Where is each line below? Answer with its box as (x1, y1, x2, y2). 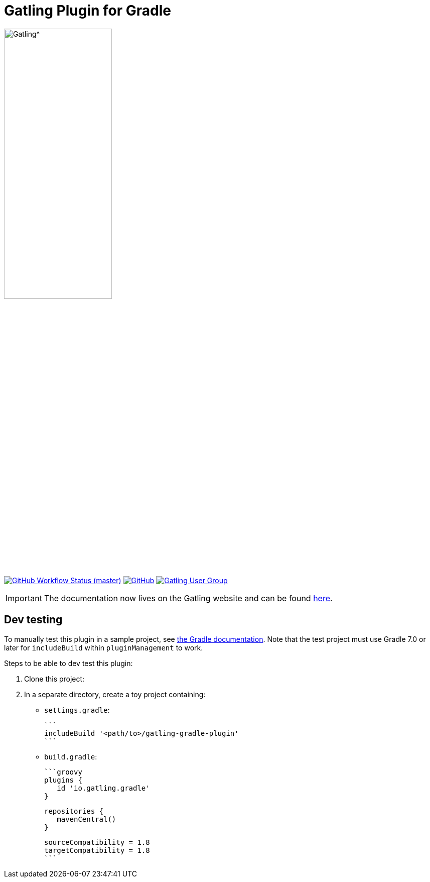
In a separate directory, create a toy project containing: (24, 690, 206, 699)
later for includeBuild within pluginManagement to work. (4, 643, 203, 652)
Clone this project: (24, 674, 85, 683)
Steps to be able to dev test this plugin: (4, 658, 133, 668)
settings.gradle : (44, 705, 110, 714)
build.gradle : (44, 752, 97, 761)
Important (6, 593, 42, 603)
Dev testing (4, 613, 63, 626)
